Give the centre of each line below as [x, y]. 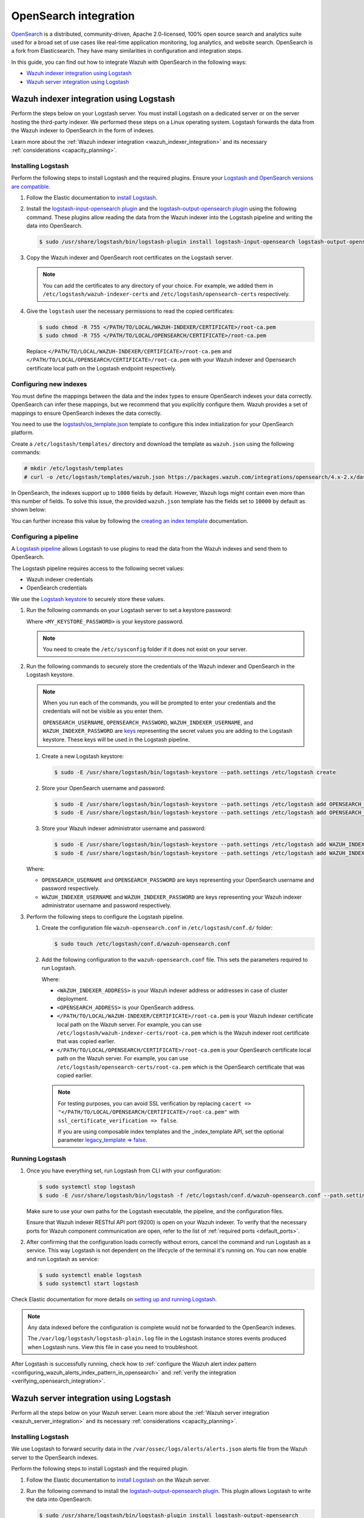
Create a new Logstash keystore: [83, 756]
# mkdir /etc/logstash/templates [74, 468]
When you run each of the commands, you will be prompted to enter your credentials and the [159, 703]
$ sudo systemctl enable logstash [90, 1275]
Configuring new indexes [49, 384]
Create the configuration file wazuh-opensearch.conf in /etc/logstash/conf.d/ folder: [157, 927]
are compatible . [31, 186]
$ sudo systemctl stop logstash [87, 1187]
